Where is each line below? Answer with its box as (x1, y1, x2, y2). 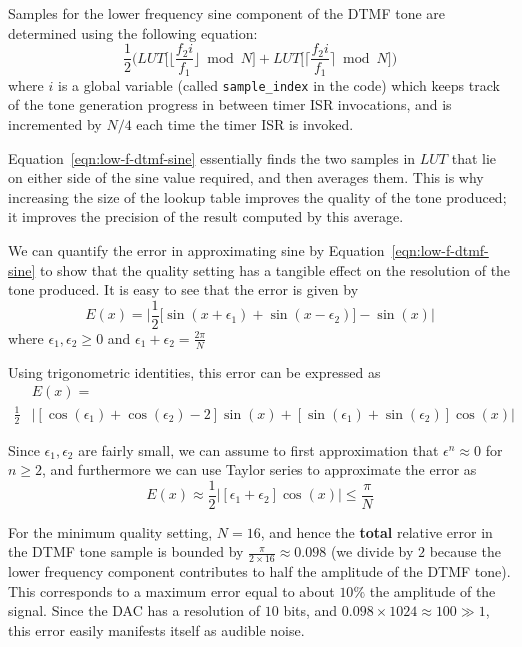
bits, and (283, 600, 338, 621)
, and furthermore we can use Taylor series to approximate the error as (42, 459, 477, 480)
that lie (451, 147, 497, 168)
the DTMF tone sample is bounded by (8, 541, 244, 562)
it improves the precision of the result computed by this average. (8, 206, 404, 227)
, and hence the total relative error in (260, 521, 493, 542)
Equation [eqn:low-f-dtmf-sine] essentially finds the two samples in (8, 147, 416, 168)
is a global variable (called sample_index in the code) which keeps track (57, 74, 500, 95)
